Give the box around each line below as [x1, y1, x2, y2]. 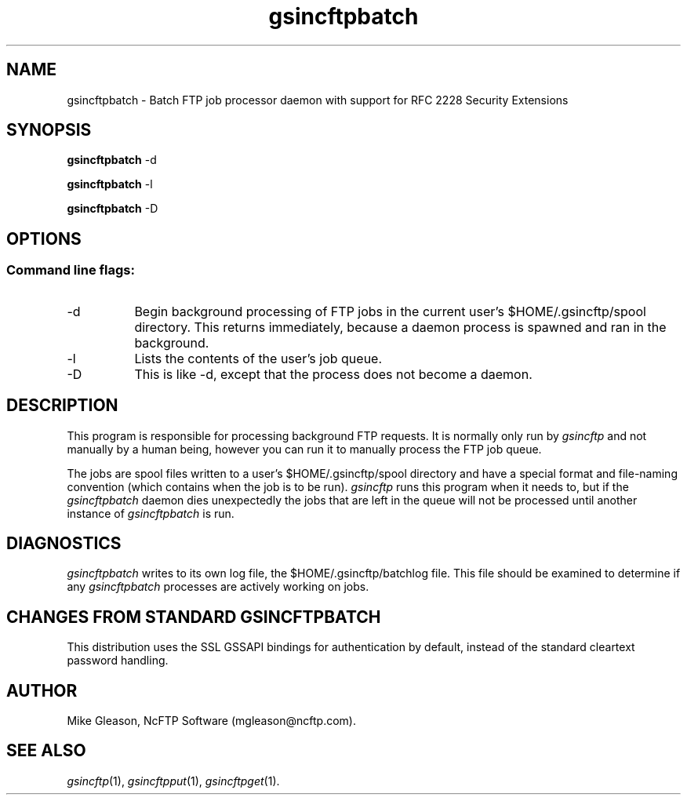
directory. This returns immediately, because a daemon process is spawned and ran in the [134, 319, 667, 335]
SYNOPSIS [6, 120, 92, 140]
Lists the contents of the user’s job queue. [134, 350, 383, 366]
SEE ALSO [6, 741, 86, 761]
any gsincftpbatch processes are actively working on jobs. [67, 580, 369, 594]
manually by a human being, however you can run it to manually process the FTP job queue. [67, 442, 542, 456]
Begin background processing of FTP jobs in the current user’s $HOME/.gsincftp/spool [134, 303, 646, 319]
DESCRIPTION [6, 395, 118, 416]
